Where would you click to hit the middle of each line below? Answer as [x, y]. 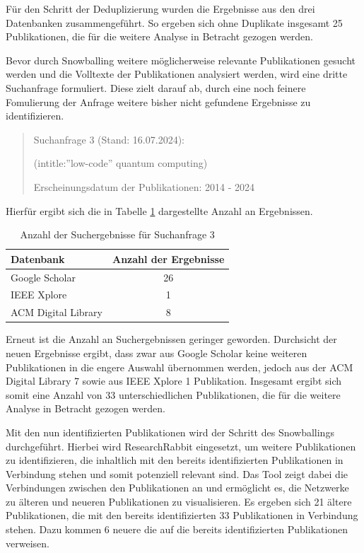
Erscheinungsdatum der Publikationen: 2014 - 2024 [144, 186]
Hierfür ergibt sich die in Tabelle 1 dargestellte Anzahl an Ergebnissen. [159, 210]
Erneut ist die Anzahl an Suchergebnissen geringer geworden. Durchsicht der [171, 339]
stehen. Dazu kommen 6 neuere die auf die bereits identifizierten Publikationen [177, 529]
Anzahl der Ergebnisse [169, 258]
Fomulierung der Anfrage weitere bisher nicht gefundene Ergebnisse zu [158, 101]
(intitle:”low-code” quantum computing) [121, 163]
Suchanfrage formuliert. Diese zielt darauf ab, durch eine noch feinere [156, 87]
